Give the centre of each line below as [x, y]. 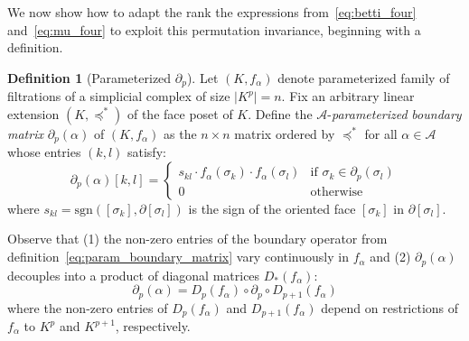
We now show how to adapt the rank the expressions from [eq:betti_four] [212, 12]
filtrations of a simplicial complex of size [119, 96]
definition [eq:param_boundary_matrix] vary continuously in [178, 257]
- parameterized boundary [394, 113]
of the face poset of [180, 113]
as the [180, 133]
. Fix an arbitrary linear [348, 96]
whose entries [44, 152]
